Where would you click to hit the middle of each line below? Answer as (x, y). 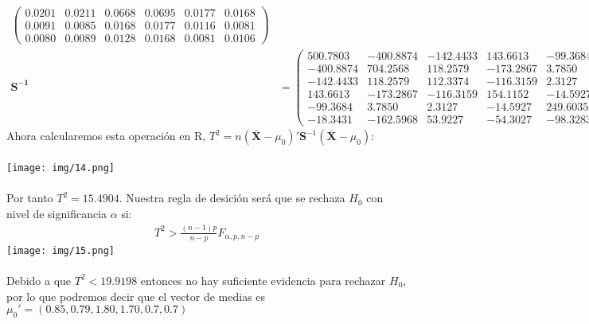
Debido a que (39, 280)
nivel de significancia (57, 213)
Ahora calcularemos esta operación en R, (106, 136)
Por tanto (30, 198)
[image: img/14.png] (61, 168)
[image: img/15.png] (61, 250)
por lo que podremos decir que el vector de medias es (136, 296)
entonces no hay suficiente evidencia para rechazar (263, 280)
